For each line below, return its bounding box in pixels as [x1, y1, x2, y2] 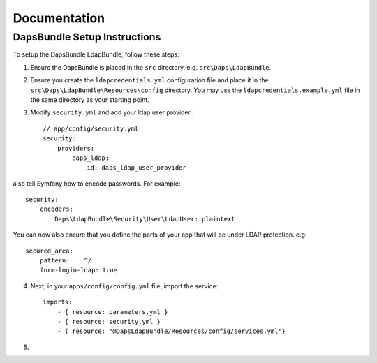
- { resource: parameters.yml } [57, 308, 168, 316]
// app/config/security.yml [43, 124, 139, 133]
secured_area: [25, 246, 73, 255]
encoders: [39, 205, 73, 213]
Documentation [13, 10, 105, 26]
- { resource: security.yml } [57, 318, 161, 325]
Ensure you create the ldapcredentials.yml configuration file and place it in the [30, 76, 269, 84]
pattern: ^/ [39, 257, 92, 265]
